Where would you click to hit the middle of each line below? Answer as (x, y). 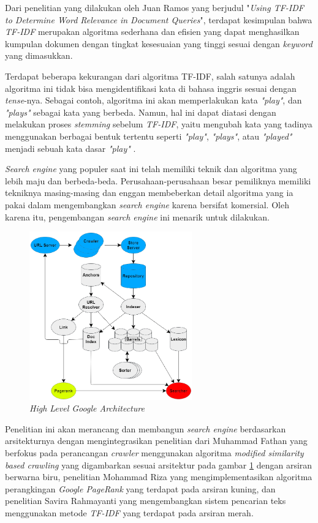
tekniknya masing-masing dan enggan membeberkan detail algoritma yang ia (149, 193)
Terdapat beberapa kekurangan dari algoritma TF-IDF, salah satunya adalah (150, 76)
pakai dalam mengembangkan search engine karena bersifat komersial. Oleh (147, 204)
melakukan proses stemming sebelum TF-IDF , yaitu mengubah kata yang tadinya (159, 124)
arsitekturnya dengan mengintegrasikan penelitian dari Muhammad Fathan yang (156, 441)
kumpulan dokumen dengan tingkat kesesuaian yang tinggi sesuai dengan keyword (159, 43)
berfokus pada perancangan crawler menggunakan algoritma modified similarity (154, 453)
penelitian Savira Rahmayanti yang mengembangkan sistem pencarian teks (146, 501)
